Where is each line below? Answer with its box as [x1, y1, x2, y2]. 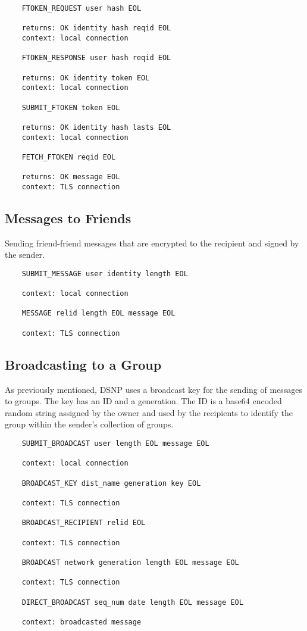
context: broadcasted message [21, 617, 142, 626]
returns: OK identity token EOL [21, 73, 150, 82]
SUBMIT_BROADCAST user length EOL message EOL [21, 439, 209, 448]
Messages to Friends [5, 208, 131, 227]
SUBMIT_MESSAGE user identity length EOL [21, 269, 188, 278]
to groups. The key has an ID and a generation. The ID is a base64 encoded [5, 395, 282, 407]
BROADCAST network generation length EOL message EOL [21, 558, 239, 567]
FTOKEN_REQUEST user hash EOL [21, 4, 142, 13]
